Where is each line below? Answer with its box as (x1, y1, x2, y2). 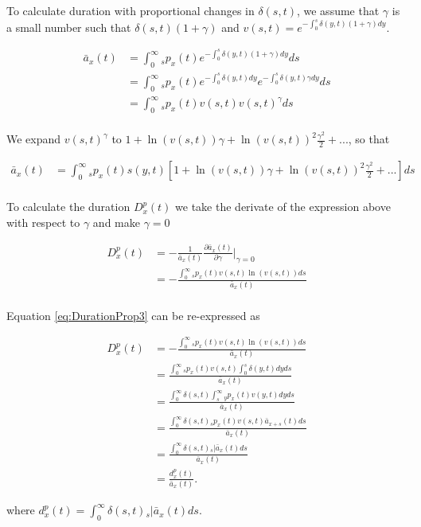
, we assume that (296, 2, 380, 18)
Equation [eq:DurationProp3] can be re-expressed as (6, 306, 260, 323)
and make (92, 213, 140, 230)
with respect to (6, 213, 80, 230)
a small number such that (6, 18, 131, 35)
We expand (6, 131, 61, 147)
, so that (348, 131, 390, 147)
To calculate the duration (6, 198, 131, 215)
